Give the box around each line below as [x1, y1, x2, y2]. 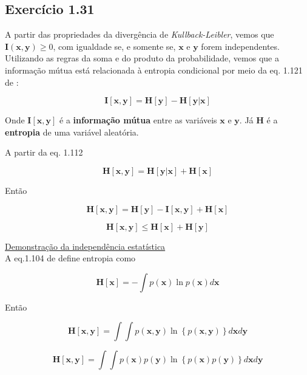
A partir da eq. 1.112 [5, 146, 83, 159]
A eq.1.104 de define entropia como [5, 252, 136, 264]
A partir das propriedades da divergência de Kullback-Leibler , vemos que [5, 28, 274, 41]
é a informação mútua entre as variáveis [59, 114, 217, 126]
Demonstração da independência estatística [5, 239, 166, 252]
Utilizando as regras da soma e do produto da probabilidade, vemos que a [5, 52, 279, 64]
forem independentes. [201, 40, 280, 52]
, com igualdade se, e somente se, [53, 40, 176, 52]
